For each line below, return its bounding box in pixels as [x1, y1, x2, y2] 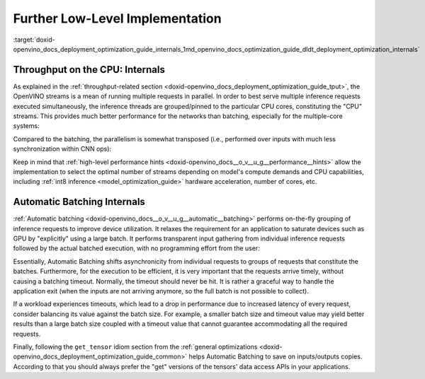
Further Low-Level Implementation [13, 11, 222, 26]
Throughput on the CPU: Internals [13, 64, 166, 76]
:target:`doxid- [13, 35, 56, 44]
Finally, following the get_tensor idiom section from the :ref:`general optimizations [13, 342, 258, 351]
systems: [13, 122, 40, 130]
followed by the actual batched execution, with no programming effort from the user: [13, 244, 260, 252]
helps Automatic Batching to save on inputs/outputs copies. [188, 352, 363, 361]
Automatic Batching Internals [13, 196, 145, 208]
